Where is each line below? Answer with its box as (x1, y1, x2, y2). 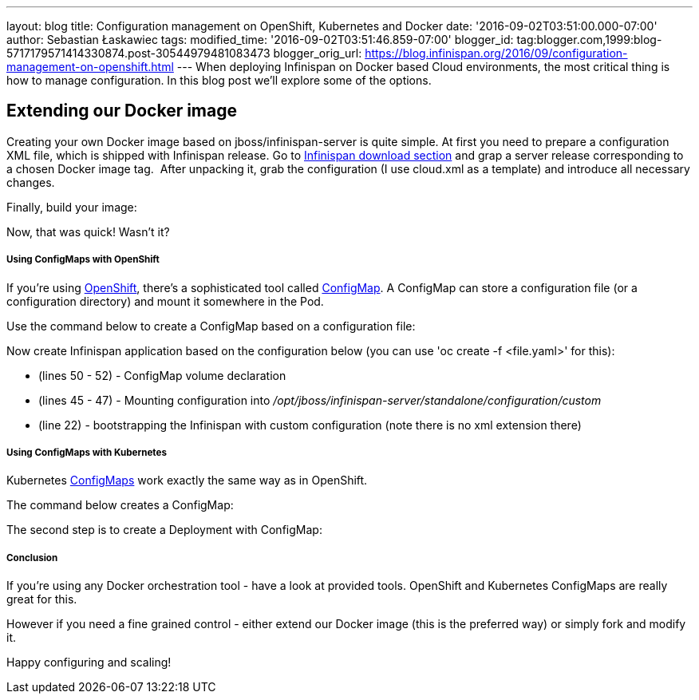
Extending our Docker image (6, 101, 237, 121)
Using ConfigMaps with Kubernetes (6, 447, 167, 459)
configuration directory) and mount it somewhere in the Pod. (6, 294, 324, 308)
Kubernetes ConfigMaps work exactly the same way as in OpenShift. (6, 473, 368, 488)
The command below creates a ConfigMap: (6, 498, 234, 512)
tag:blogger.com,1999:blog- (516, 33, 662, 46)
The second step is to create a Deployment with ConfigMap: (6, 523, 322, 537)
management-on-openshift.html (6, 60, 174, 73)
